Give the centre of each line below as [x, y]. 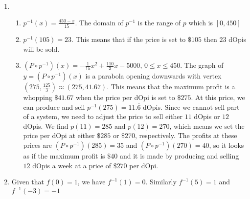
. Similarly [161, 182]
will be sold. [41, 49]
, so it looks [227, 145]
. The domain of [99, 22]
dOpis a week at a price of [72, 165]
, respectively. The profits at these [186, 135]
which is [201, 22]
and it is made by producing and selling [179, 156]
